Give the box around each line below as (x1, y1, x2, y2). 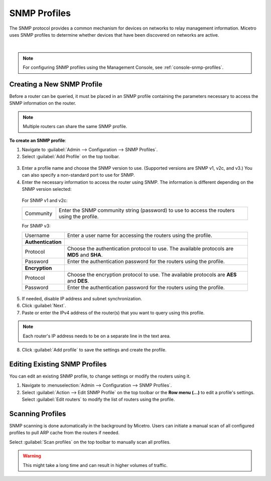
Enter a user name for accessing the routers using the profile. (67, 232, 213, 239)
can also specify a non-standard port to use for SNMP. (22, 172, 135, 178)
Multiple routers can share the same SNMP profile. (23, 124, 127, 130)
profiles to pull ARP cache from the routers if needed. (9, 430, 120, 436)
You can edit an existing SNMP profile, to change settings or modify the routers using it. (9, 373, 191, 379)
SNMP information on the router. (9, 100, 76, 106)
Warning (23, 453, 41, 459)
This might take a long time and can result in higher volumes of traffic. (23, 462, 168, 468)
